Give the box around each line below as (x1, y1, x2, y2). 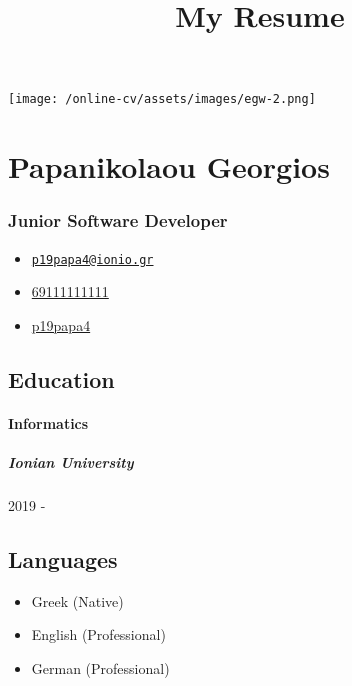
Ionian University (8, 452, 134, 473)
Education (8, 363, 115, 394)
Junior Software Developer (8, 208, 228, 233)
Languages (8, 543, 118, 574)
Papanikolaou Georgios (8, 146, 330, 187)
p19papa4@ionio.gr (31, 252, 154, 267)
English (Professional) (31, 624, 166, 645)
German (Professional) (31, 657, 170, 678)
